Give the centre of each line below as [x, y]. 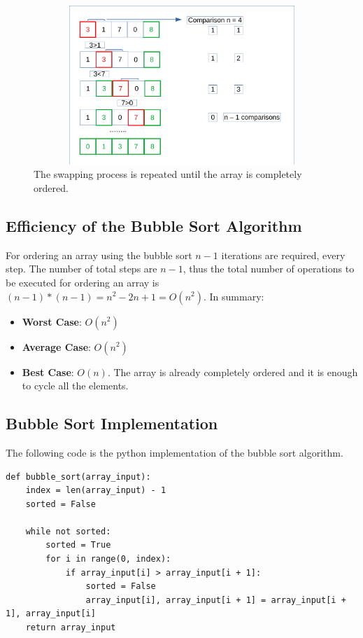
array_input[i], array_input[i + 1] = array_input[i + [216, 600]
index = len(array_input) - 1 [96, 491]
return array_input [71, 628]
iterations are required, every [283, 255]
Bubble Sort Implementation [112, 423]
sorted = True [78, 545]
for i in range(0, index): [108, 559]
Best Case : [48, 372]
